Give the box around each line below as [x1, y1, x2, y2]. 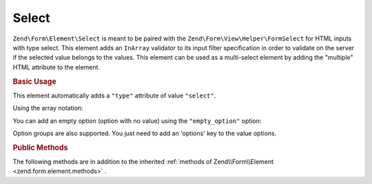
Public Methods [12, 143, 68, 152]
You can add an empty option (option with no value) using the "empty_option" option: [12, 117, 262, 125]
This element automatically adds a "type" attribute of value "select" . [12, 91, 216, 100]
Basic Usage [12, 76, 56, 86]
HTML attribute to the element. [12, 62, 100, 71]
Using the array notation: [12, 104, 83, 113]
